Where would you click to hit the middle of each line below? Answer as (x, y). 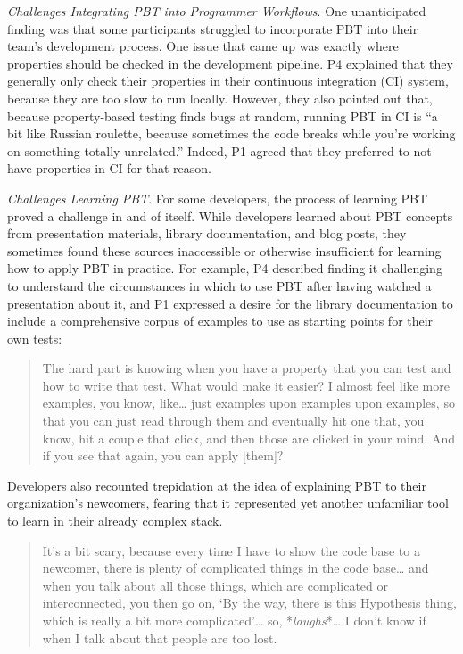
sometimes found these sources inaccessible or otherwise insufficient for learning (224, 250)
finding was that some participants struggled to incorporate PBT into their (213, 28)
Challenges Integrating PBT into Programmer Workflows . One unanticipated (217, 11)
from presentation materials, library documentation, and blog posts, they (207, 233)
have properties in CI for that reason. (109, 168)
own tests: (35, 338)
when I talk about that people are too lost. (160, 637)
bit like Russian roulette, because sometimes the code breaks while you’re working (231, 133)
